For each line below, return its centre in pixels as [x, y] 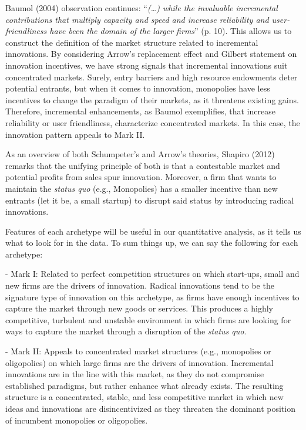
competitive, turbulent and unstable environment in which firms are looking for [148, 319]
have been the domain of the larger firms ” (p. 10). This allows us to [171, 31]
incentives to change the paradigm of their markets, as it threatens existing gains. [152, 99]
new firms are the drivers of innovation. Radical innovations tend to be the [140, 285]
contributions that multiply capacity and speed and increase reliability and [137, 19]
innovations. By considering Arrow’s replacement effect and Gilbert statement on [151, 54]
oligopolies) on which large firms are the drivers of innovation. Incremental [139, 362]
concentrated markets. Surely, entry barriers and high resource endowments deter [152, 77]
